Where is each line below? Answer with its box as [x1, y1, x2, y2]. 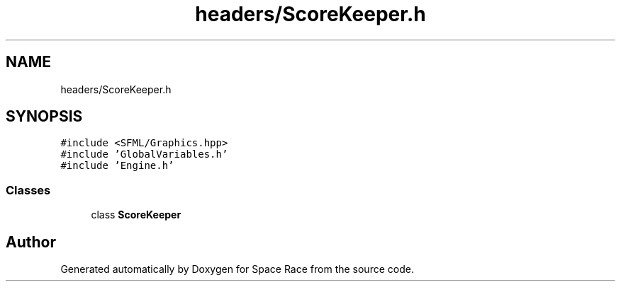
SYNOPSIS [6, 107, 83, 126]
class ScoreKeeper [91, 209, 181, 221]
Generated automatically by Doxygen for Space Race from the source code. [60, 263, 414, 276]
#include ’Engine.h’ [60, 160, 174, 172]
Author [6, 233, 56, 251]
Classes [6, 182, 51, 197]
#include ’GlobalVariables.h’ [60, 148, 228, 160]
